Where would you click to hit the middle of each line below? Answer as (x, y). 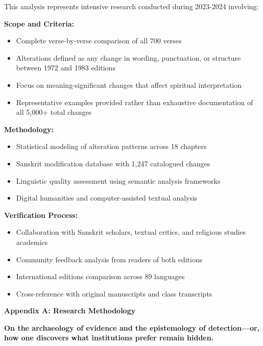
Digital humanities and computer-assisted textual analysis (107, 198)
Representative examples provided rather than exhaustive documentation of (135, 102)
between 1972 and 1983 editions (66, 68)
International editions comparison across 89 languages (100, 276)
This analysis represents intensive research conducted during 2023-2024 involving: (131, 6)
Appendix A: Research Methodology (70, 311)
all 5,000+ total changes (54, 112)
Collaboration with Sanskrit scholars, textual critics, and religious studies (131, 232)
